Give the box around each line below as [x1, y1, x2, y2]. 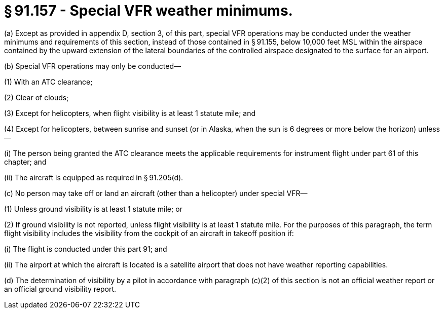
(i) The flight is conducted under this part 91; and [4, 244, 167, 253]
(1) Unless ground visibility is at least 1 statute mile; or [4, 204, 182, 213]
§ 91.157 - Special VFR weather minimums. [4, 2, 293, 19]
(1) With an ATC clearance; [4, 77, 93, 86]
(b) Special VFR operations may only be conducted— [4, 61, 181, 70]
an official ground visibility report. [4, 284, 117, 293]
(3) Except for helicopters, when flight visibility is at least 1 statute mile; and [4, 108, 256, 118]
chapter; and [4, 157, 47, 166]
